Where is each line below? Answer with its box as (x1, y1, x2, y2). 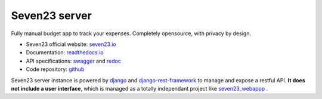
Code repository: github (26, 66, 85, 73)
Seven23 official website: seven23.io (26, 41, 116, 48)
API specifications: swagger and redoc (26, 57, 122, 64)
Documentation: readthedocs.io (26, 49, 104, 56)
